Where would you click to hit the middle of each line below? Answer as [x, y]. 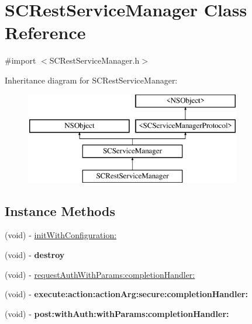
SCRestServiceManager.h [94, 60]
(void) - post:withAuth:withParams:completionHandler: [117, 313]
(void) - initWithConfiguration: [61, 235]
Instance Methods [60, 210]
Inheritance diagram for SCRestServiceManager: [91, 80]
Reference [45, 32]
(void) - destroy [35, 255]
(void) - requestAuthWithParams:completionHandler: [100, 274]
